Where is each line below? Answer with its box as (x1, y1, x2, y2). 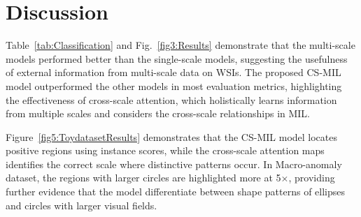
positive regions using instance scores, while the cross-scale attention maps (6, 143, 325, 158)
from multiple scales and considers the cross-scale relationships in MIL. (6, 106, 311, 121)
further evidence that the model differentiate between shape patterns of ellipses (6, 184, 346, 199)
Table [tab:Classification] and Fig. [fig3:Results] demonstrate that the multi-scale (6, 38, 355, 52)
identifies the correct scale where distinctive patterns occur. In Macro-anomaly (6, 156, 342, 171)
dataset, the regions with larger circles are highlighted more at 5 (6, 170, 281, 185)
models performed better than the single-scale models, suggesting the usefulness (6, 51, 348, 66)
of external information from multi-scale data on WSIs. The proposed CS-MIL (6, 65, 341, 80)
